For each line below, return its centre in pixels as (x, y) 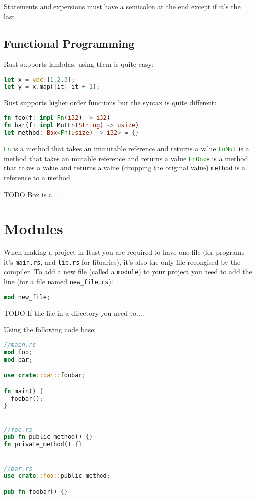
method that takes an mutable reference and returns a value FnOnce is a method (126, 158)
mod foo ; (18, 352)
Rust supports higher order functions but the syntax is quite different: (110, 102)
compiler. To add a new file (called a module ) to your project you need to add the (128, 272)
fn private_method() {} (43, 445)
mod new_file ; (27, 297)
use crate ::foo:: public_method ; (57, 476)
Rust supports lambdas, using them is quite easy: (79, 64)
